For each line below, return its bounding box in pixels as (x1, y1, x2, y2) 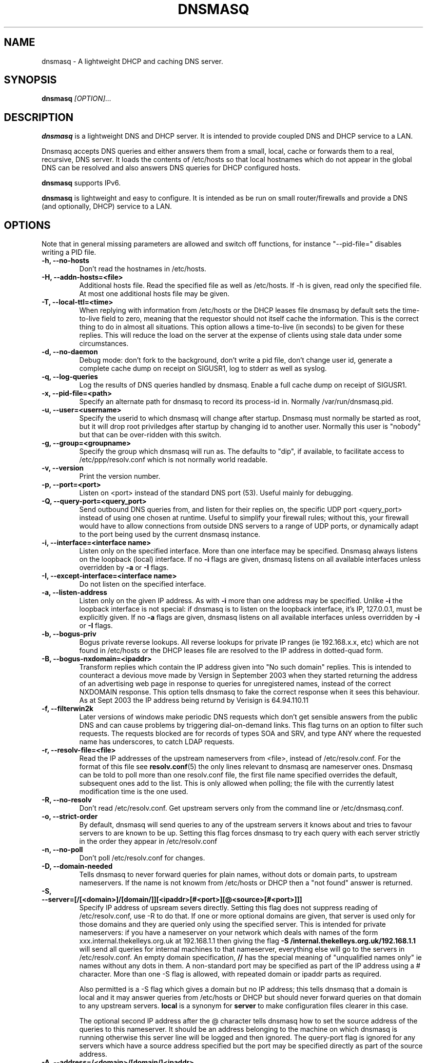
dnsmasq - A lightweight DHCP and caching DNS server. (41, 57, 223, 65)
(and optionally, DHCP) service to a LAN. (41, 202, 172, 211)
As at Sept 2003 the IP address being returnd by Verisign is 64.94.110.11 (79, 696, 309, 705)
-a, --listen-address (41, 588, 107, 597)
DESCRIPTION (4, 111, 74, 123)
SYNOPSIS (4, 74, 57, 86)
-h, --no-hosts (41, 256, 90, 265)
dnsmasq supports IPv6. (41, 179, 121, 187)
